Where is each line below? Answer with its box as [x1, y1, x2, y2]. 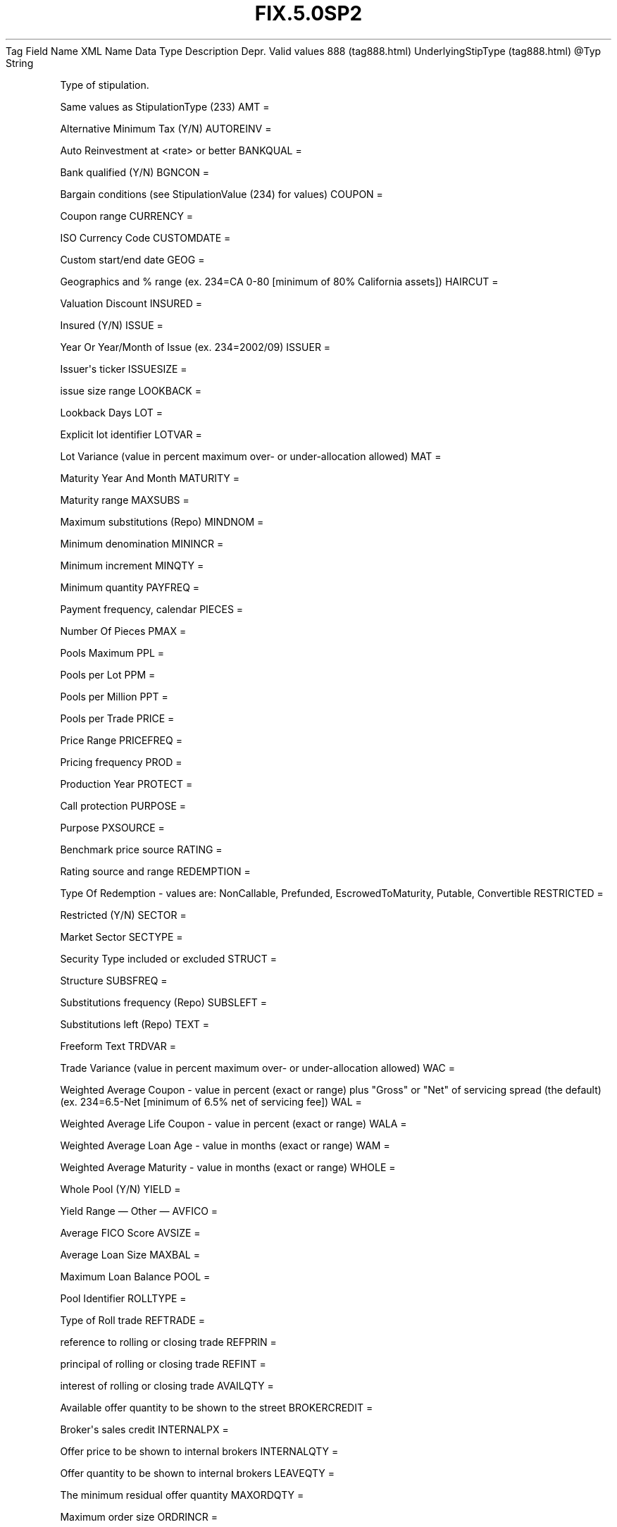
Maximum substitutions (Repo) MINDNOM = [60, 515, 264, 528]
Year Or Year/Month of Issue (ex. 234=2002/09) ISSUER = [60, 340, 331, 353]
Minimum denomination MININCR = [60, 537, 224, 550]
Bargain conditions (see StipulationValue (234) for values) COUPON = [60, 187, 383, 200]
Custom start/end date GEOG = [60, 253, 205, 266]
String [6, 56, 34, 69]
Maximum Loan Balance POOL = [60, 1270, 211, 1282]
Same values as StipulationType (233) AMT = [60, 100, 270, 113]
